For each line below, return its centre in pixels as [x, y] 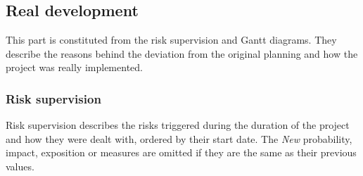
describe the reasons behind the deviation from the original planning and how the [182, 53]
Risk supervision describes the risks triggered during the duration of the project [178, 125]
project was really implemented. [74, 67]
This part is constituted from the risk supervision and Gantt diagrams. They [171, 40]
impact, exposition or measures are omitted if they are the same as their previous [181, 152]
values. [20, 166]
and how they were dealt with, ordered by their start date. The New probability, [179, 138]
